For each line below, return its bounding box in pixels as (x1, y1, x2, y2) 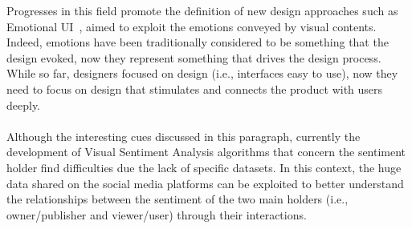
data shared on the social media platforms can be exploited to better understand (6, 175, 404, 191)
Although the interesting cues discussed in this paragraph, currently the (6, 127, 361, 144)
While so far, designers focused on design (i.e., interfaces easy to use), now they (6, 65, 398, 82)
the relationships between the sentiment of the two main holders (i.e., (6, 191, 349, 207)
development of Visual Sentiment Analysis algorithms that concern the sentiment (6, 143, 406, 160)
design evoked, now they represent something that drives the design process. (6, 49, 381, 66)
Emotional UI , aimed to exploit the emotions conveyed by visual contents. (6, 18, 377, 34)
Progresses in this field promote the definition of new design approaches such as (6, 2, 398, 18)
